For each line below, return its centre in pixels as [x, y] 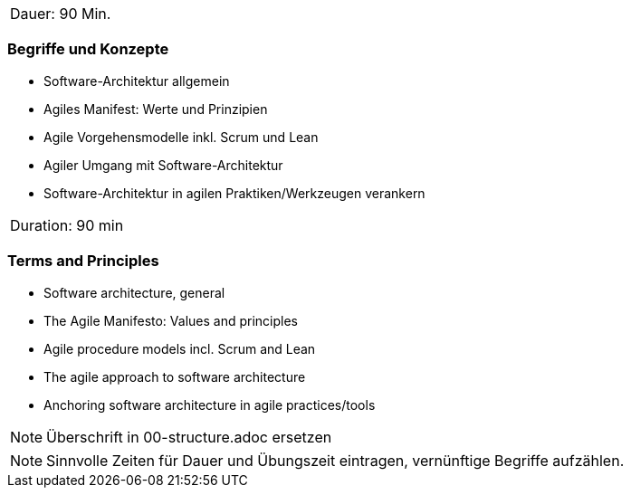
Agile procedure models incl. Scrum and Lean [180, 348]
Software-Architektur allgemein [137, 81]
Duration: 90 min [67, 225]
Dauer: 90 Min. [61, 14]
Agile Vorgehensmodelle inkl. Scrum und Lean [181, 137]
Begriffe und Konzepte [88, 49]
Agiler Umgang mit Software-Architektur [163, 165]
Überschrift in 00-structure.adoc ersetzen [189, 437]
